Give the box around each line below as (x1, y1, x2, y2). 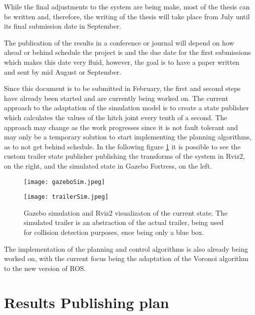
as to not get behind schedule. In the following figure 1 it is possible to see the (4, 141, 241, 151)
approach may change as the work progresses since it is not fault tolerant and (4, 122, 238, 132)
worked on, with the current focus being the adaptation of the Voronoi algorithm (4, 253, 249, 264)
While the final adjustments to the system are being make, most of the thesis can (4, 1, 250, 11)
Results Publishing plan (4, 292, 169, 312)
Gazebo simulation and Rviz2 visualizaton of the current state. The (24, 207, 228, 218)
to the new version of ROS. (4, 263, 86, 273)
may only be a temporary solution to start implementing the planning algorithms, (4, 132, 252, 142)
